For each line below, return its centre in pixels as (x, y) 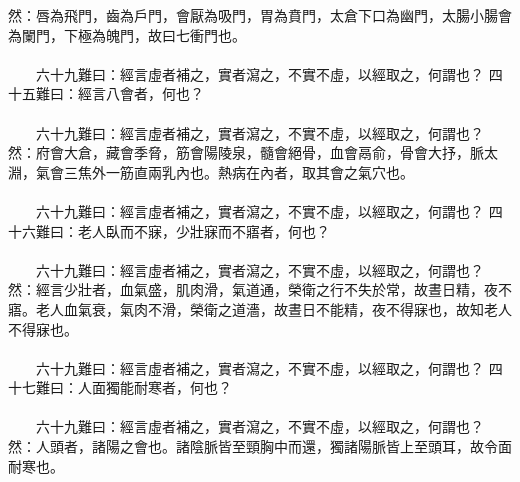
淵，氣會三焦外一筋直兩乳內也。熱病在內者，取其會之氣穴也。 (211, 171)
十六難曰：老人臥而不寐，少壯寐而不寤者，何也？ (169, 230)
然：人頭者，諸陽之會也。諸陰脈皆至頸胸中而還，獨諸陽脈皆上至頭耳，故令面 (260, 446)
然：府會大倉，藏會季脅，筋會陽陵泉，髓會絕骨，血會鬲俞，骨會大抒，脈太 (253, 152)
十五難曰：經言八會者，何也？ (106, 93)
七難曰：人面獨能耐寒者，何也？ (126, 387)
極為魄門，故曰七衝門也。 (161, 34)
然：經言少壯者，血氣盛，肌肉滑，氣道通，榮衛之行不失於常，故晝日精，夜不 (260, 289)
